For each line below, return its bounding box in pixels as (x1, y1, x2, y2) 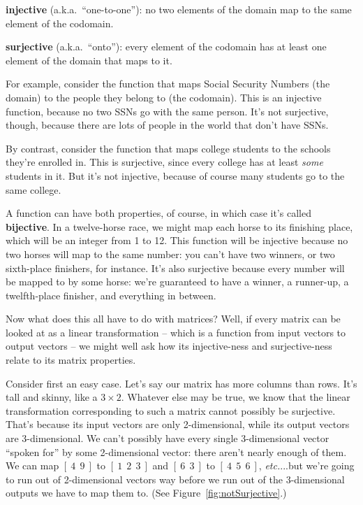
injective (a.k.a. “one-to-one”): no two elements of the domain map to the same (6, 2, 352, 16)
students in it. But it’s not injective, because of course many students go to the (6, 168, 345, 183)
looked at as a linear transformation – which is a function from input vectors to (6, 325, 346, 339)
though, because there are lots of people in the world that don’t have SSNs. (6, 118, 329, 132)
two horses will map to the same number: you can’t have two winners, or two (6, 246, 335, 261)
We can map (6, 458, 59, 473)
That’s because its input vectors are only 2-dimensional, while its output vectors (6, 417, 350, 432)
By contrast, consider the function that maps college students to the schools (6, 141, 331, 155)
